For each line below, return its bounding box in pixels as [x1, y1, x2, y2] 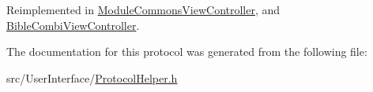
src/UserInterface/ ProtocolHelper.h [6, 69, 178, 86]
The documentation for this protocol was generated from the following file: [6, 43, 367, 60]
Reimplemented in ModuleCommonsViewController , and [6, 2, 281, 17]
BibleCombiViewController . [6, 17, 140, 33]
